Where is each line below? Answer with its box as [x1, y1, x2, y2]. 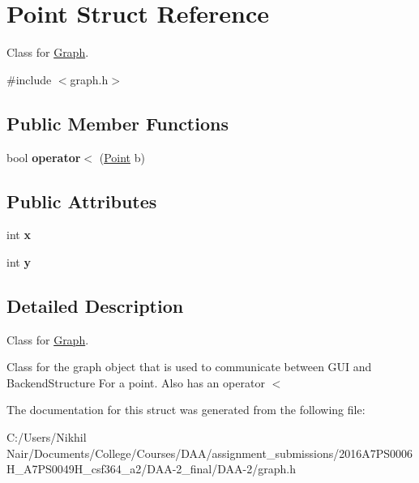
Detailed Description [6, 293, 184, 318]
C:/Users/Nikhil [6, 429, 87, 446]
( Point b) [99, 148, 145, 165]
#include [6, 71, 52, 88]
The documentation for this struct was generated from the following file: [6, 401, 366, 418]
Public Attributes [6, 188, 157, 213]
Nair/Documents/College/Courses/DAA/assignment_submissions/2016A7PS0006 [6, 444, 413, 461]
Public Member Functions [6, 110, 229, 135]
